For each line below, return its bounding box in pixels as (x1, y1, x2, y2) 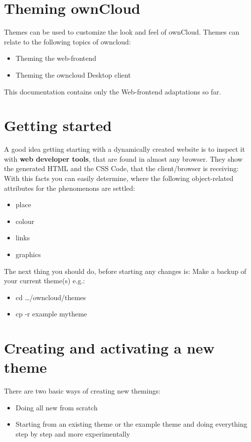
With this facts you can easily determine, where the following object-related (4, 173, 234, 183)
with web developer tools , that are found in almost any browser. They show (4, 153, 243, 164)
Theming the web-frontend (15, 53, 96, 63)
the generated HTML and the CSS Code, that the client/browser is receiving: (4, 163, 239, 174)
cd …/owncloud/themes (15, 292, 86, 302)
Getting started (4, 115, 112, 135)
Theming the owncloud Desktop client (15, 69, 131, 80)
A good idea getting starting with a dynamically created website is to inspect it (4, 144, 245, 154)
